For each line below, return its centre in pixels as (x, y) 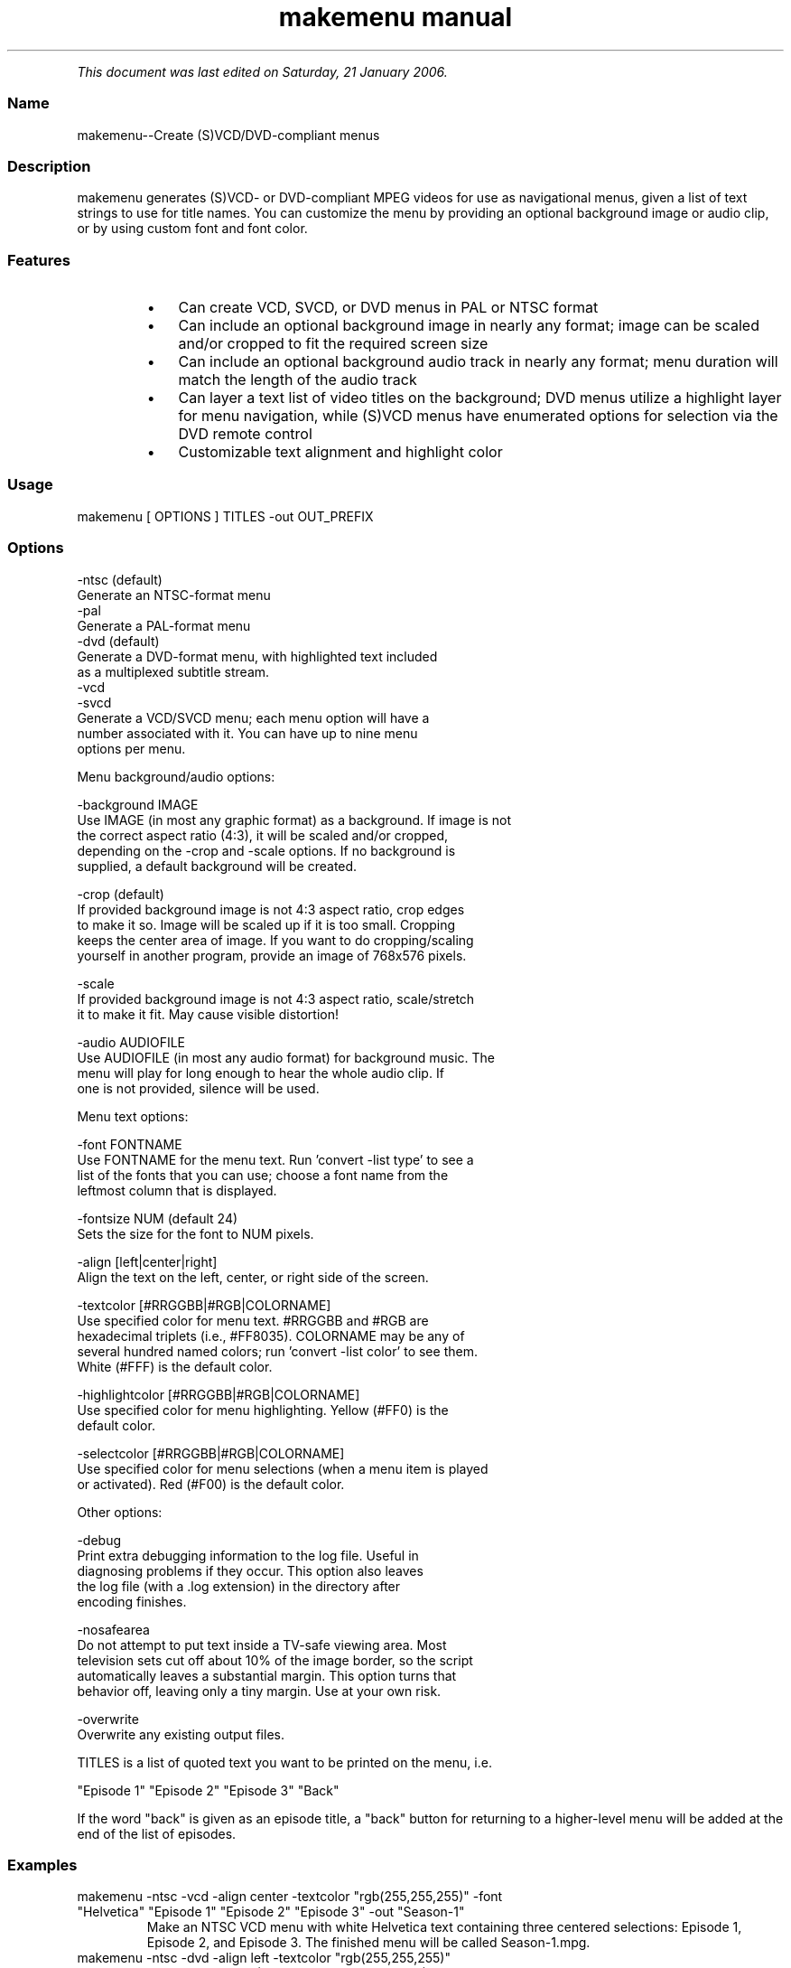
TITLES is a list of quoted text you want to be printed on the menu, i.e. (284, 1762)
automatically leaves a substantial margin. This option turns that (267, 1675)
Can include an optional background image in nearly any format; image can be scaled (469, 325)
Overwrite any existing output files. (181, 1734)
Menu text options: (133, 1116)
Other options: (120, 1512)
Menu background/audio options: (176, 776)
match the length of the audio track (298, 380)
